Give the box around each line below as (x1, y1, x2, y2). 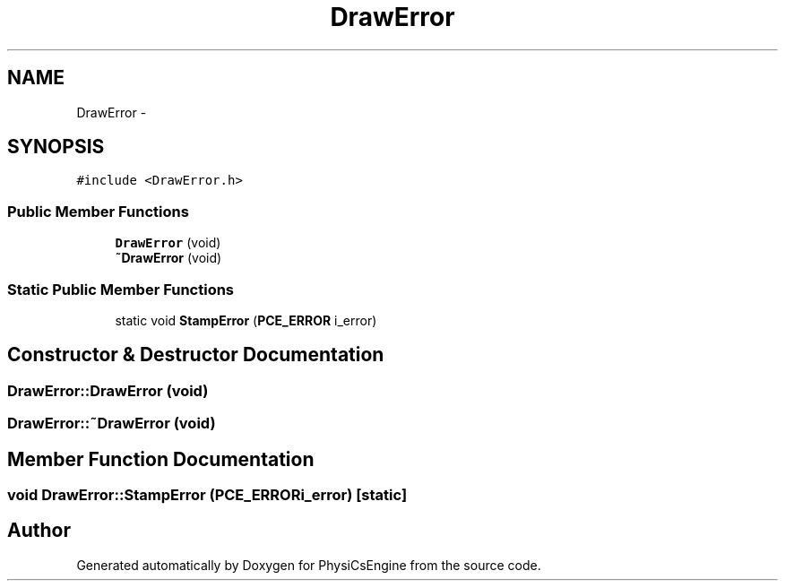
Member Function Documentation (7, 447, 315, 471)
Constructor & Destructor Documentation (7, 343, 384, 367)
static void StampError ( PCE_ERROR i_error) (115, 312, 377, 328)
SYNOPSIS (7, 135, 105, 159)
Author (7, 519, 71, 542)
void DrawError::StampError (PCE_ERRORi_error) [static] (7, 486, 408, 504)
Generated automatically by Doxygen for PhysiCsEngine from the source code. (76, 557, 541, 573)
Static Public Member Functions (7, 280, 235, 298)
